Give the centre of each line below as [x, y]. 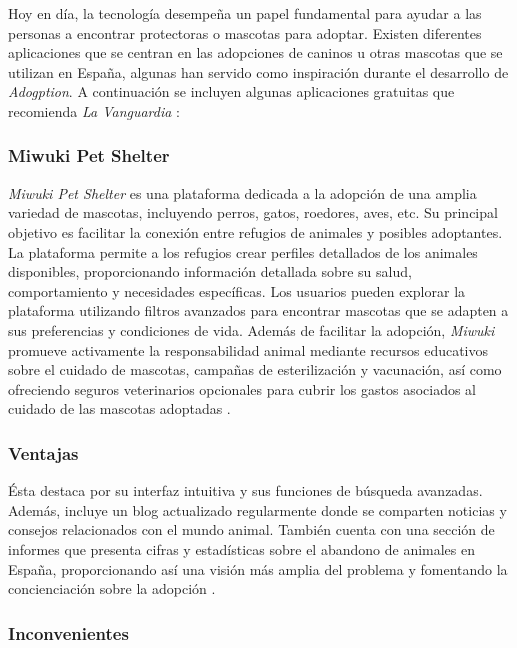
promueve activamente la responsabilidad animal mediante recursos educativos [248, 349]
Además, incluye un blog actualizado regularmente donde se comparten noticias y [257, 509]
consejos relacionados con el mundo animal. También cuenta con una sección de [251, 529]
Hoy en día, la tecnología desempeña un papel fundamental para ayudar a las [245, 13]
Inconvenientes [68, 632]
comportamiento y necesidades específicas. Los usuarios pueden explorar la [237, 290]
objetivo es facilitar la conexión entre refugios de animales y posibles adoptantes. [255, 231]
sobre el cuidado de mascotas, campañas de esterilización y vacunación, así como [255, 369]
